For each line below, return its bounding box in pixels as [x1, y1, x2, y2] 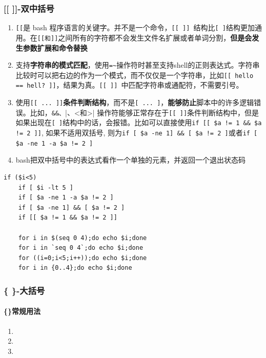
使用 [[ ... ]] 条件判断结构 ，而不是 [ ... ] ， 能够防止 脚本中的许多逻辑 [15, 97, 254, 108]
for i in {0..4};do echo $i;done [18, 264, 132, 272]
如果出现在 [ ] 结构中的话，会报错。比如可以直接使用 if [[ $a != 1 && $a [15, 117, 262, 128]
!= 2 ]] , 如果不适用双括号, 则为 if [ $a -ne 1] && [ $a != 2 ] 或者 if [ [15, 127, 258, 138]
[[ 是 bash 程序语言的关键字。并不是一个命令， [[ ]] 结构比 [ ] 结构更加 [15, 22, 255, 33]
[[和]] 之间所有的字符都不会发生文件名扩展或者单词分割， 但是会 [37, 32, 252, 43]
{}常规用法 [4, 306, 41, 316]
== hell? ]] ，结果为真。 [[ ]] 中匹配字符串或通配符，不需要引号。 [15, 79, 243, 90]
